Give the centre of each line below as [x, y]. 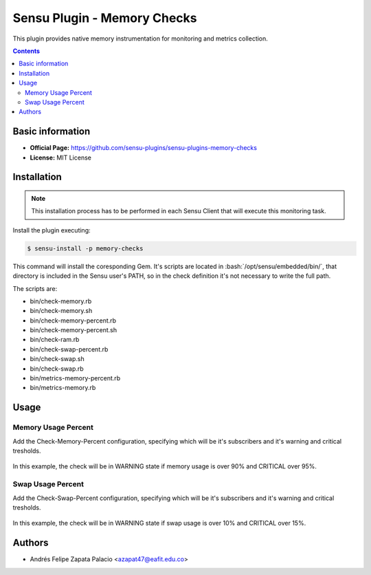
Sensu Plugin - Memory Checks [105, 18]
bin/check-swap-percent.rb [69, 349]
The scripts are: [35, 288]
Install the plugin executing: [52, 230]
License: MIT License [61, 158]
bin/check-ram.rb [55, 340]
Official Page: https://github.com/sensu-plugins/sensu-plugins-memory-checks [144, 148]
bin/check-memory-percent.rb [73, 321]
